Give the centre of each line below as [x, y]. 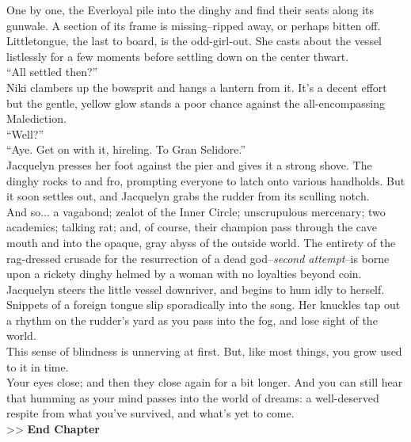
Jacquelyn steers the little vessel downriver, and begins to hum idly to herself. [196, 289]
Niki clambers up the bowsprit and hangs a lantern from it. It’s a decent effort [197, 87]
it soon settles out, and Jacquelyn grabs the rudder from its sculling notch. [188, 196]
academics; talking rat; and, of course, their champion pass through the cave [192, 227]
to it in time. [38, 366]
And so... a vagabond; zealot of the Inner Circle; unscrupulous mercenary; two [196, 211]
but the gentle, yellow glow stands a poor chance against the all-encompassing [196, 103]
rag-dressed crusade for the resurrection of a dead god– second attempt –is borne [198, 258]
